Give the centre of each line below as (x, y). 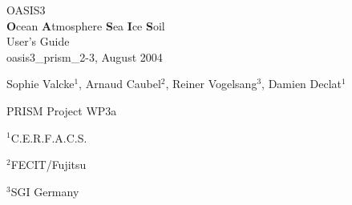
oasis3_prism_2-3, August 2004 (85, 56)
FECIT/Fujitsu (49, 165)
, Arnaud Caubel (120, 84)
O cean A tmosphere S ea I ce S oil (86, 25)
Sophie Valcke (40, 84)
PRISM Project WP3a (62, 110)
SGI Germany (45, 191)
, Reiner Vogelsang (211, 84)
